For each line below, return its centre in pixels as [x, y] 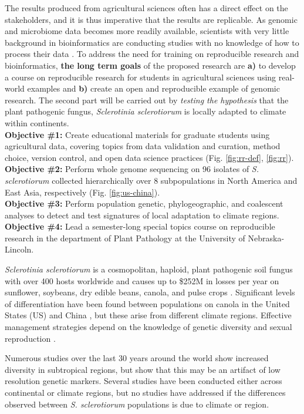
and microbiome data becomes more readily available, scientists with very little [147, 31]
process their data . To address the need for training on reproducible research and [152, 54]
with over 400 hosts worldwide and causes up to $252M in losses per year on [142, 280]
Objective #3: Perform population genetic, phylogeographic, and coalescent [144, 203]
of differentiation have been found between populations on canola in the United [147, 303]
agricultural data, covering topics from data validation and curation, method [143, 146]
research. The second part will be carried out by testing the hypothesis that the [147, 100]
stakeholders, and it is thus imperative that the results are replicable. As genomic [151, 19]
